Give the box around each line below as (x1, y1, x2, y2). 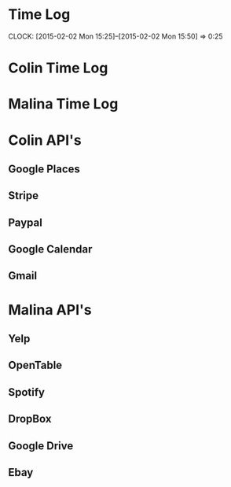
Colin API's (8, 131, 82, 149)
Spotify (8, 386, 46, 399)
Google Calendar (8, 242, 93, 256)
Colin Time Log (8, 59, 108, 77)
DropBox (8, 412, 52, 426)
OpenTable (8, 359, 63, 372)
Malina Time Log (8, 95, 119, 113)
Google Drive (8, 439, 74, 452)
